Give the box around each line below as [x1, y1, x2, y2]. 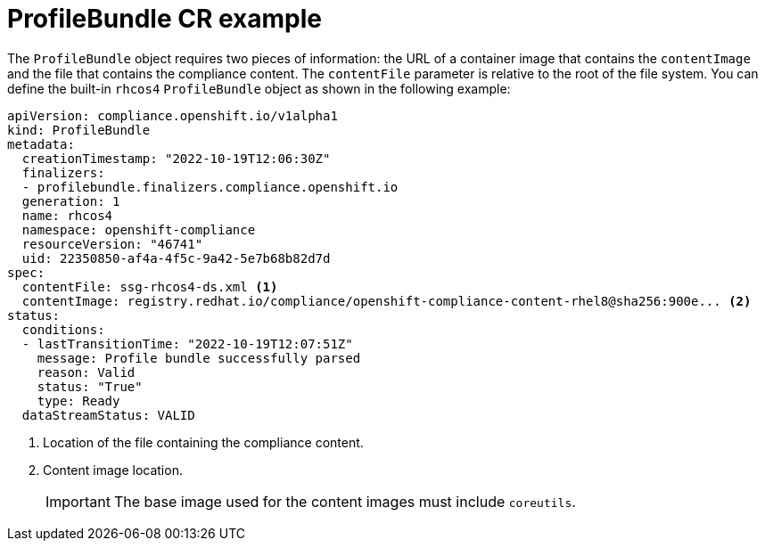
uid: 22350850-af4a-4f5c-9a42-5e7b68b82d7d [21, 250, 331, 266]
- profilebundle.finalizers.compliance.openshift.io [21, 179, 399, 194]
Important [45, 492, 111, 511]
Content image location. [43, 462, 183, 478]
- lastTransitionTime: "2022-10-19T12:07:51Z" [21, 336, 353, 351]
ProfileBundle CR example [7, 4, 322, 34]
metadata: [7, 136, 75, 151]
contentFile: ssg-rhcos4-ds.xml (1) [21, 279, 278, 294]
